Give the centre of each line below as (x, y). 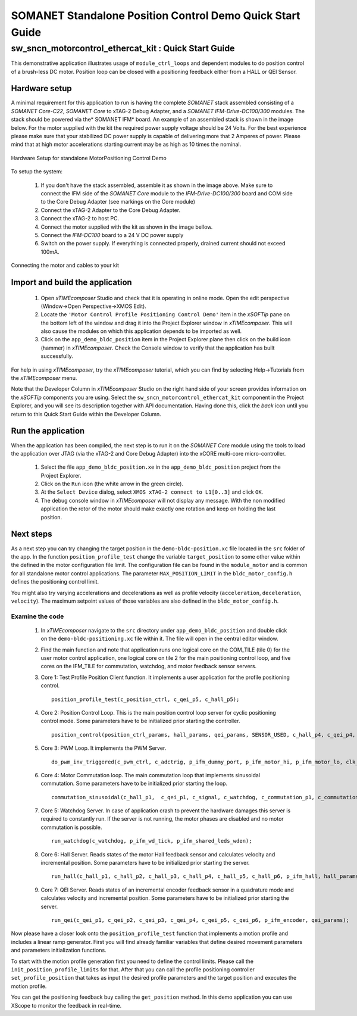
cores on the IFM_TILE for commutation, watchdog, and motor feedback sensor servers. (149, 666)
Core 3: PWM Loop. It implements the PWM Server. (104, 748)
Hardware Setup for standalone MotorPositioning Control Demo (89, 158)
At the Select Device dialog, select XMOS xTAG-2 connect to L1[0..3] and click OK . (152, 492)
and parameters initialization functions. (59, 950)
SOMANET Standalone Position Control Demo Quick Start (156, 15)
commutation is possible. (71, 827)
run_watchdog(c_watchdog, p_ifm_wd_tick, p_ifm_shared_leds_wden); (152, 841)
